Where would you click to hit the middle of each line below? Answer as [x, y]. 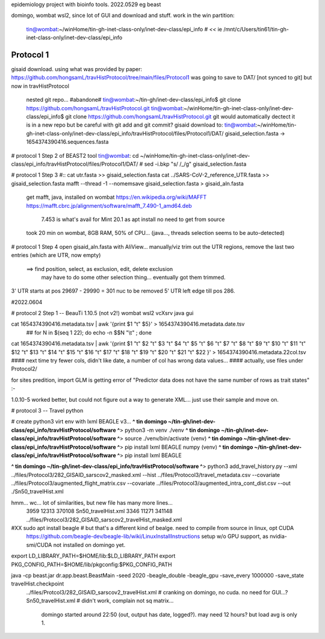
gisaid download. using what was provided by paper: [77, 69]
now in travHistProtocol [40, 86]
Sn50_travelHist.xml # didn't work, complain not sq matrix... [100, 601]
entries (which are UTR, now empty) [56, 255]
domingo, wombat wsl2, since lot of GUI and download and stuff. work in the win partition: [123, 16]
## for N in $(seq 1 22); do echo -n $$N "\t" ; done [89, 332]
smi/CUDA [39, 544]
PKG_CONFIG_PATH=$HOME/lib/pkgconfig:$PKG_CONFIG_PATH [91, 564]
